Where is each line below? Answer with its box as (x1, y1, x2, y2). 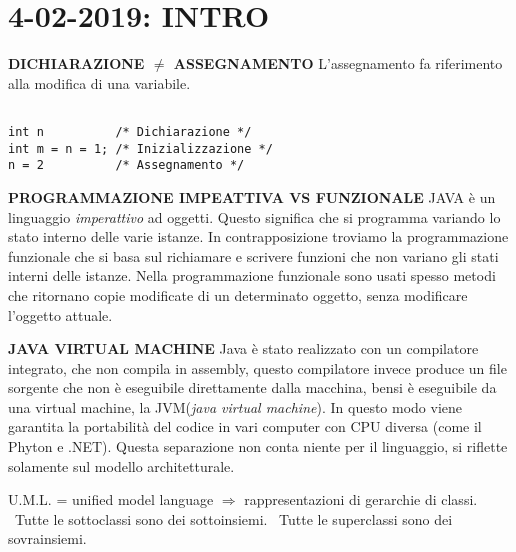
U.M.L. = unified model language (8, 489, 214, 510)
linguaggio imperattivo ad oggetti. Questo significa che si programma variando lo (8, 206, 501, 227)
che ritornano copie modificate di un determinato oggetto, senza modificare (8, 284, 468, 305)
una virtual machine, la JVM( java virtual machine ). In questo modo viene (8, 396, 462, 417)
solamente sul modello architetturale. (8, 455, 235, 476)
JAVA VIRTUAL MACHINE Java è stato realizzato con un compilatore (8, 338, 479, 359)
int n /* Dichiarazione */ (8, 124, 252, 139)
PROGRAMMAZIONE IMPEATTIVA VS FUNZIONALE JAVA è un (8, 186, 496, 207)
